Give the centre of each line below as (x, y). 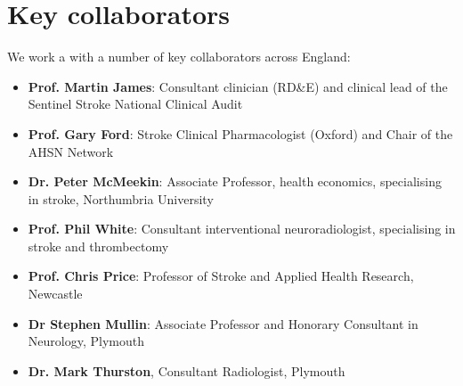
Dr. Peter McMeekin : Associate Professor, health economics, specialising (235, 181)
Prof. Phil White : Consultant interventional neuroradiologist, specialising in (242, 229)
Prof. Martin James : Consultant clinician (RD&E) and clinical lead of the (238, 86)
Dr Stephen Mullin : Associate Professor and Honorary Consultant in (223, 323)
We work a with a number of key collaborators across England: (179, 57)
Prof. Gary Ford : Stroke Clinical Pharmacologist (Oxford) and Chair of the (240, 133)
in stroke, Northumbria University (121, 198)
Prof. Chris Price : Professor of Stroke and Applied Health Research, (221, 276)
